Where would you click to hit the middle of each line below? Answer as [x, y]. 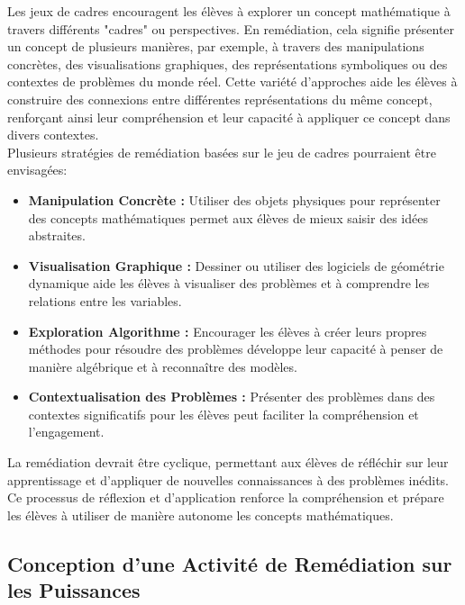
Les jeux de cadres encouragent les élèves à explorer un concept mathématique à [229, 11]
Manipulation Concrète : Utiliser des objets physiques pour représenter [234, 199]
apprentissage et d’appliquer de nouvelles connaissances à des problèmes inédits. [228, 479]
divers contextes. [53, 135]
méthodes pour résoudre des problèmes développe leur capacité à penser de [236, 349]
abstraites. [57, 235]
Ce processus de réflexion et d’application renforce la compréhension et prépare [226, 497]
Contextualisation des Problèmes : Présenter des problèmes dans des [232, 397]
